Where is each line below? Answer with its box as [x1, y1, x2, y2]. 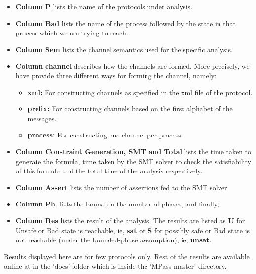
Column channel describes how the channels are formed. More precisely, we [15, 61, 250, 71]
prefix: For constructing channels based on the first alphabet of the [27, 103, 233, 114]
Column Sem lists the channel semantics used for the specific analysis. [15, 44, 233, 54]
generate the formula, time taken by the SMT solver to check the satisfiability [15, 156, 251, 166]
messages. [27, 113, 57, 123]
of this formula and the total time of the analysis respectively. [15, 166, 203, 176]
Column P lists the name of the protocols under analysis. [15, 1, 193, 11]
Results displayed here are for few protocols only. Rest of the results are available [4, 251, 250, 261]
